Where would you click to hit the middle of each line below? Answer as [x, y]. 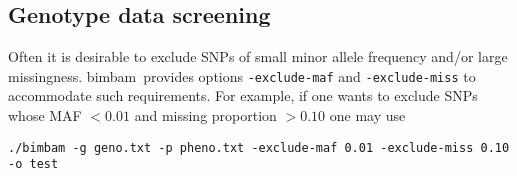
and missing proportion [205, 115]
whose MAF [45, 115]
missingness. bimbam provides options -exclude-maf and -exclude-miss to [242, 75]
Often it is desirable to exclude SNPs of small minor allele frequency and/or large [258, 56]
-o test [33, 164]
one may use [367, 115]
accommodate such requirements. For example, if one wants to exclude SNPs [243, 95]
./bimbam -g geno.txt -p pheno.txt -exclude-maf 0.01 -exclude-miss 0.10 [259, 147]
